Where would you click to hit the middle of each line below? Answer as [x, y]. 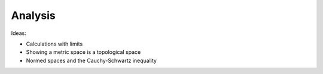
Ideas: [19, 33]
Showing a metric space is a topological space [83, 52]
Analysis [33, 15]
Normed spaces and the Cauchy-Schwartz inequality [91, 60]
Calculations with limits [54, 44]
